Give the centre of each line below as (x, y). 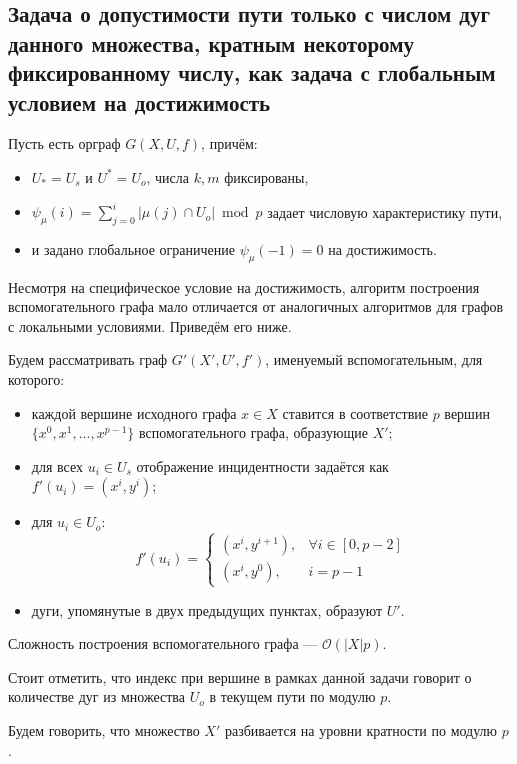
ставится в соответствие (355, 412)
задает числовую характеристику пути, (385, 211)
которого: (36, 379)
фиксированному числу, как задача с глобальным (252, 72)
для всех (57, 465)
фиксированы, (266, 176)
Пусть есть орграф (64, 143)
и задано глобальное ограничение (133, 248)
